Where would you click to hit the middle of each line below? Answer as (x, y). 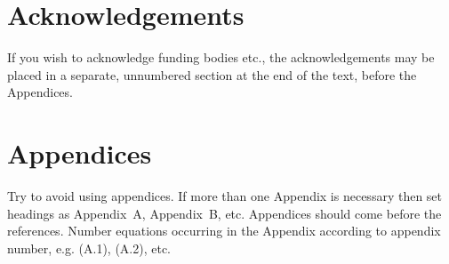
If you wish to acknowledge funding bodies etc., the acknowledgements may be (221, 57)
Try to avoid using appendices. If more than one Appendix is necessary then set (225, 196)
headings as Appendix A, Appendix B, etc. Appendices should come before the (224, 213)
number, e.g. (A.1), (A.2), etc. (89, 248)
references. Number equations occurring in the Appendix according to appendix (224, 231)
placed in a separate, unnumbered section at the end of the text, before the (212, 74)
